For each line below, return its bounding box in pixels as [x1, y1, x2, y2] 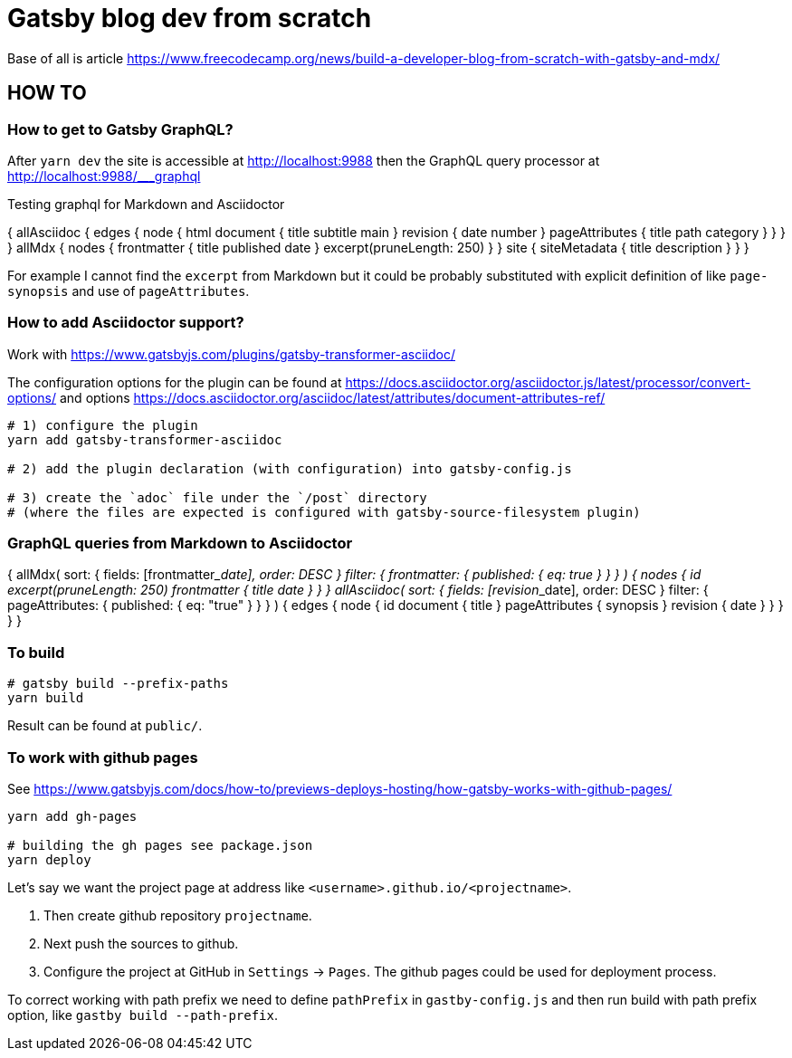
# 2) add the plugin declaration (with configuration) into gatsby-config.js [7, 461, 572, 476]
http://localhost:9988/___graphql [7, 167, 201, 184]
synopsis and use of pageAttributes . [7, 282, 250, 299]
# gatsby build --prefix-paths [7, 676, 229, 691]
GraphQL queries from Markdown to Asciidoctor [7, 534, 353, 553]
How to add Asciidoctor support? [7, 313, 244, 332]
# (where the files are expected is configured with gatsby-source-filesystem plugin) [7, 504, 641, 519]
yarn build [7, 691, 84, 706]
